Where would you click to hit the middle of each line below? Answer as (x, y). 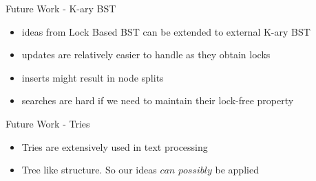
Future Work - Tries (48, 123)
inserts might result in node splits (93, 77)
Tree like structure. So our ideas (89, 170)
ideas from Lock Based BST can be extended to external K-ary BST (166, 31)
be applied (237, 170)
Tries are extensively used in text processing (115, 146)
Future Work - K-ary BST (61, 8)
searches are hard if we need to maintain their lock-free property (158, 100)
